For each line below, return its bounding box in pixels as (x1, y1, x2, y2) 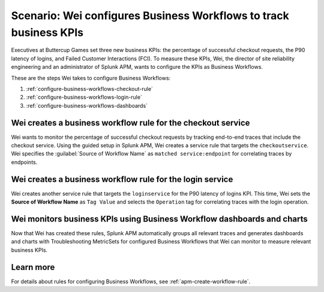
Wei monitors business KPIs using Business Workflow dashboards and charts (11, 214, 308, 224)
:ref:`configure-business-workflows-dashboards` (26, 102, 148, 109)
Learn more (11, 262, 55, 272)
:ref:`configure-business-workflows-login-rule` (26, 93, 142, 101)
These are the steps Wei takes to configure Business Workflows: (11, 74, 171, 81)
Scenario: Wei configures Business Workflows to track (11, 9, 289, 22)
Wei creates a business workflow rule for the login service (11, 174, 233, 184)
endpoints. (11, 159, 38, 166)
